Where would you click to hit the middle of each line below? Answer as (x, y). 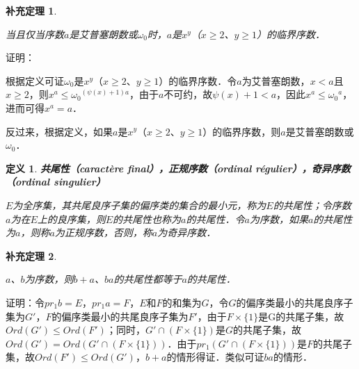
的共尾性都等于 (148, 279)
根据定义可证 (35, 80)
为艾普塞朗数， (276, 80)
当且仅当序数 (35, 34)
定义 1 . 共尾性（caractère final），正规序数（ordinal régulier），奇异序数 (178, 168)
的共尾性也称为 (147, 219)
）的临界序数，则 (242, 131)
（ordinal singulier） (56, 182)
